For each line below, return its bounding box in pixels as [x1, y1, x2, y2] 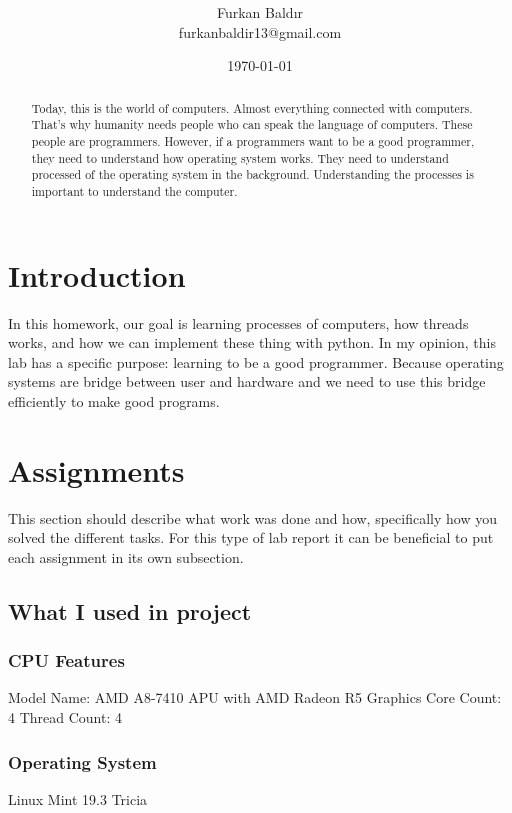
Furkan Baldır [216, 2, 304, 23]
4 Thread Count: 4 [8, 707, 122, 728]
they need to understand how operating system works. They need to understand [31, 149, 449, 166]
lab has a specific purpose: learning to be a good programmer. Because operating [8, 351, 504, 372]
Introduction [8, 254, 186, 295]
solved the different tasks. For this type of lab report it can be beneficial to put [8, 527, 494, 548]
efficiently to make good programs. [8, 390, 220, 411]
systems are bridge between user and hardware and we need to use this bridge [8, 371, 486, 392]
